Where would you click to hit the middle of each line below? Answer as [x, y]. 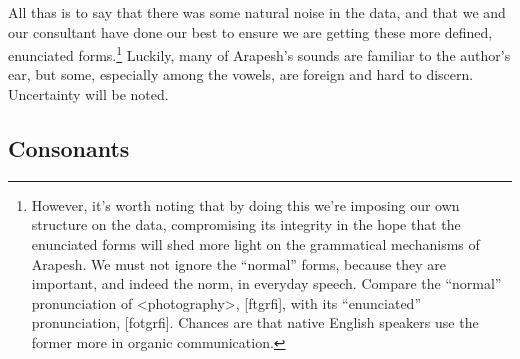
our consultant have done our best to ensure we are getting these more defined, [250, 31]
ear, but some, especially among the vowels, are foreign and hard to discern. [241, 74]
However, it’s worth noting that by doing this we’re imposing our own [245, 204]
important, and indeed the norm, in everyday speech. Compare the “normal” [266, 283]
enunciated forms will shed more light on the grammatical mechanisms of [255, 244]
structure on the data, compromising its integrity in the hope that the [246, 224]
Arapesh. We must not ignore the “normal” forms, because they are [239, 263]
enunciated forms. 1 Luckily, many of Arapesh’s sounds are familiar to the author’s [259, 53]
